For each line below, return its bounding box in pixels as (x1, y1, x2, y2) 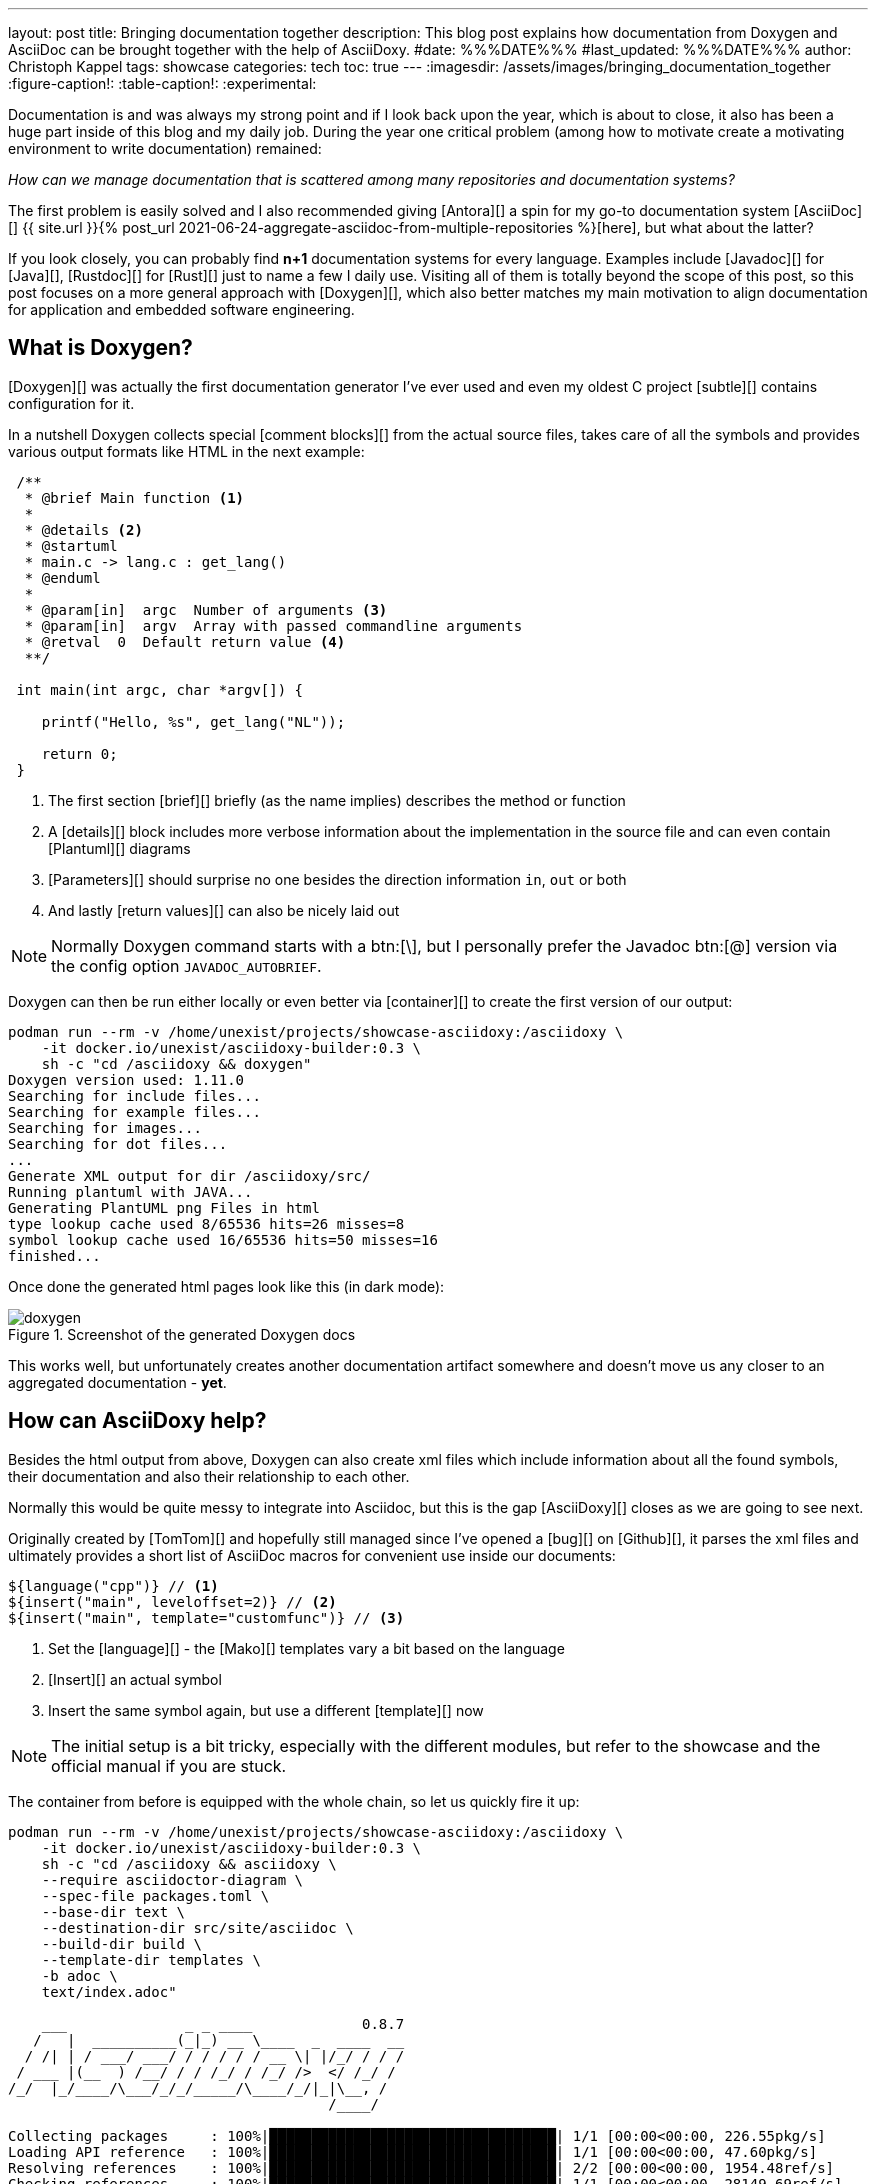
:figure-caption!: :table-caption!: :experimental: (8, 75, 317, 92)
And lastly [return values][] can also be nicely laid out (48, 901, 400, 919)
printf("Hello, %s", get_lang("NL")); (41, 713, 346, 730)
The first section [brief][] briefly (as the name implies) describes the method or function (48, 791, 626, 809)
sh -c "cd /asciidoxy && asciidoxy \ (41, 1855, 337, 1872)
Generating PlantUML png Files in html (8, 1199, 320, 1216)
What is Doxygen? (8, 335, 193, 361)
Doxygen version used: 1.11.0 (8, 1071, 245, 1088)
